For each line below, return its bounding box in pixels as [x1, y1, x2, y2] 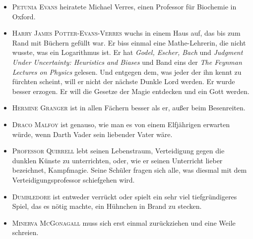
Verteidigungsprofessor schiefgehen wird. [12, 174, 135, 185]
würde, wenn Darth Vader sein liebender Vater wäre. [12, 129, 173, 139]
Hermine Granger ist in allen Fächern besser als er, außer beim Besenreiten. [12, 102, 246, 113]
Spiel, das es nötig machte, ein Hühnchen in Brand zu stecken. [12, 201, 202, 211]
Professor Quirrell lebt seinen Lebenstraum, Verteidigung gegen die [12, 145, 225, 156]
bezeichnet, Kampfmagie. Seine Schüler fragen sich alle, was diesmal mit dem [12, 165, 247, 175]
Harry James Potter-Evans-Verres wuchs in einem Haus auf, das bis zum [12, 28, 241, 38]
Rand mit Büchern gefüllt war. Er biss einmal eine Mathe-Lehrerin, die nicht [12, 37, 246, 48]
